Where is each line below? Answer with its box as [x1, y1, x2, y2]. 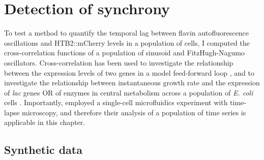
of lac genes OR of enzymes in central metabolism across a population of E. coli [4, 87, 253, 98]
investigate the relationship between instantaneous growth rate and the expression [4, 77, 260, 88]
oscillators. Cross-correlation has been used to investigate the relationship [4, 57, 233, 68]
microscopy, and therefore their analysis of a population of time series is [22, 107, 246, 117]
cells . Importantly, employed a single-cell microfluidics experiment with [4, 97, 228, 108]
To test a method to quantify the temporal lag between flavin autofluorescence [4, 27, 249, 38]
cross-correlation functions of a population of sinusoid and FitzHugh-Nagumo [4, 47, 245, 58]
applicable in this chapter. [4, 117, 85, 127]
